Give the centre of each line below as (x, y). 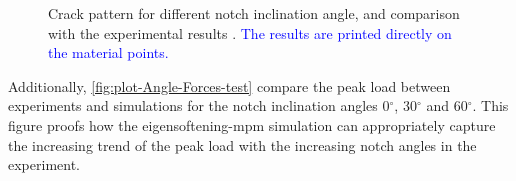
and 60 (447, 105)
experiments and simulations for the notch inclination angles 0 (199, 105)
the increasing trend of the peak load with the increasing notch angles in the (242, 144)
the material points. (108, 52)
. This (490, 105)
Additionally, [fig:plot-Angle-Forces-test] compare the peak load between (229, 85)
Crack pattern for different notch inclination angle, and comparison (254, 13)
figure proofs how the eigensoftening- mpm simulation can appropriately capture (252, 124)
